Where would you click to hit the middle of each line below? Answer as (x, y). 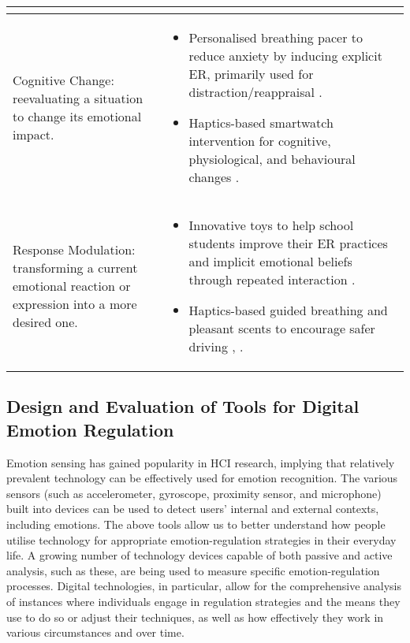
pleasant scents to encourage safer (282, 328)
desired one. (45, 322)
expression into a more (75, 304)
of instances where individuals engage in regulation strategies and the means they (203, 601)
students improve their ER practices (288, 243)
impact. (34, 134)
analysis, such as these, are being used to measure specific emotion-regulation (193, 570)
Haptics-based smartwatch (261, 123)
